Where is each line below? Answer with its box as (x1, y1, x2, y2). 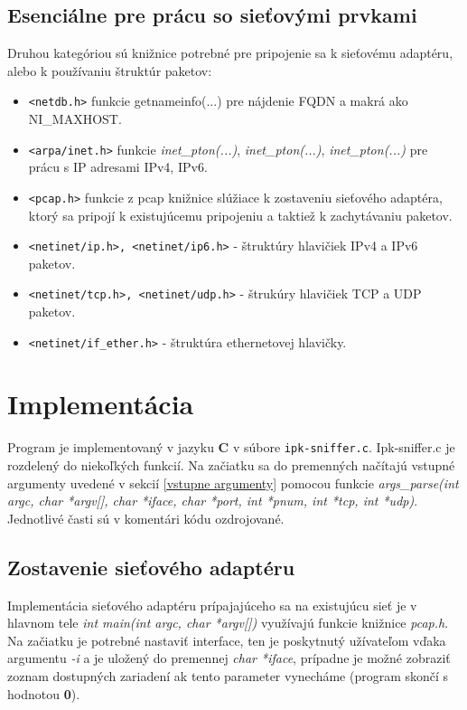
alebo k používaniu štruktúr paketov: (7, 61, 212, 80)
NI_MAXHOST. (28, 109, 122, 128)
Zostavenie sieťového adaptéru (7, 553, 295, 581)
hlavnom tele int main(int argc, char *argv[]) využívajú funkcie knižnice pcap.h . (7, 613, 449, 632)
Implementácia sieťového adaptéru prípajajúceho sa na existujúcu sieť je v (7, 595, 417, 614)
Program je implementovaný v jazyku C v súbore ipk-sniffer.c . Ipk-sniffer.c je (7, 438, 455, 457)
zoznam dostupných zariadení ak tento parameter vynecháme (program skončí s (7, 667, 449, 686)
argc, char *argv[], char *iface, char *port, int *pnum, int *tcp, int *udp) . (7, 491, 418, 510)
